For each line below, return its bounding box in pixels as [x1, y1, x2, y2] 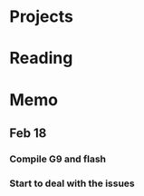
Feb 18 [9, 125, 47, 141]
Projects [9, 6, 74, 27]
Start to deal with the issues [9, 177, 136, 190]
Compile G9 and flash [9, 152, 107, 165]
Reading [9, 48, 73, 69]
